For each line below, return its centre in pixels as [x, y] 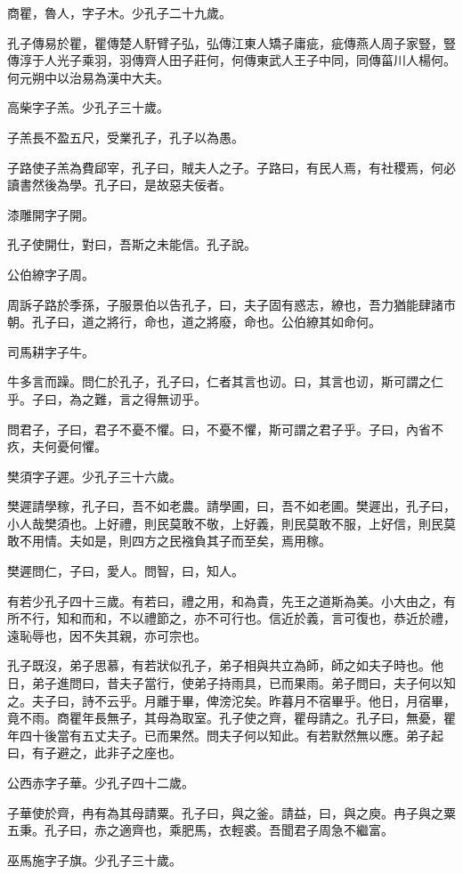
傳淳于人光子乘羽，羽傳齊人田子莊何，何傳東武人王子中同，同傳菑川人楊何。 [231, 60]
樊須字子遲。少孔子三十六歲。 [94, 476]
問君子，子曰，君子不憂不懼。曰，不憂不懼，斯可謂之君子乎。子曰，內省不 [225, 429]
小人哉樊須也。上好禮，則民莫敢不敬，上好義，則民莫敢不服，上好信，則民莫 [231, 523]
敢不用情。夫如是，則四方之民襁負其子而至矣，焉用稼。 [169, 541]
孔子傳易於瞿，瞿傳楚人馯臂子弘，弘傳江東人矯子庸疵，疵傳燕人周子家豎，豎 [231, 42]
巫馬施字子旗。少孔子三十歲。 [94, 859]
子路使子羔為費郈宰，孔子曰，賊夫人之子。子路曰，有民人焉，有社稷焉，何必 [231, 167]
